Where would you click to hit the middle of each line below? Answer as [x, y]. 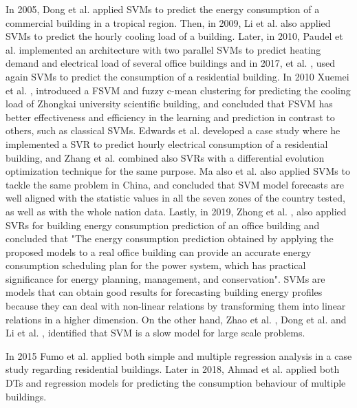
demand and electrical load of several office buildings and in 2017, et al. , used [171, 63]
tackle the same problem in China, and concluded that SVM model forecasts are [175, 184]
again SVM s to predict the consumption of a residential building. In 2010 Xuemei [177, 76]
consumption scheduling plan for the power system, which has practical [156, 265]
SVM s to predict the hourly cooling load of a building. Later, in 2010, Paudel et [174, 36]
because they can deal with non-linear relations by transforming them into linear [176, 306]
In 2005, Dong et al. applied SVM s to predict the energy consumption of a [163, 9]
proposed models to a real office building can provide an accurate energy [159, 251]
